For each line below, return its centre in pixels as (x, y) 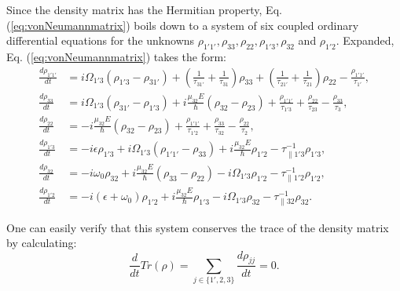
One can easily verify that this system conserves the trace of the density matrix (198, 227)
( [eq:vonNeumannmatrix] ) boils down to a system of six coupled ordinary (183, 25)
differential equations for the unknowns (101, 40)
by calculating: (42, 243)
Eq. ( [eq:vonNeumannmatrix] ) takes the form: (117, 56)
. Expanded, (365, 40)
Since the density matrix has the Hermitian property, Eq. (144, 9)
